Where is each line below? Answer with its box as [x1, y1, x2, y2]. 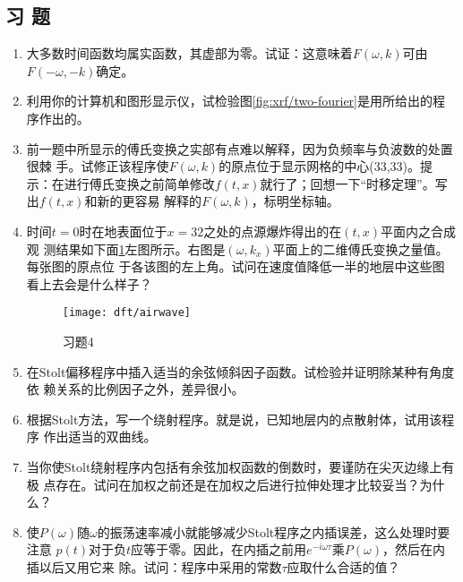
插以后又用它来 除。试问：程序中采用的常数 [26, 557, 282, 576]
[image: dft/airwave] [62, 306, 191, 320]
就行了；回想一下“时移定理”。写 [260, 174, 448, 193]
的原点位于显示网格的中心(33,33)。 [219, 157, 420, 175]
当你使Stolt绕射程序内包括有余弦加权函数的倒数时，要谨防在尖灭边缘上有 [26, 457, 455, 475]
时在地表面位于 [79, 221, 167, 240]
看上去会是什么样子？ [26, 274, 152, 293]
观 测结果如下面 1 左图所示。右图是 [26, 239, 226, 258]
